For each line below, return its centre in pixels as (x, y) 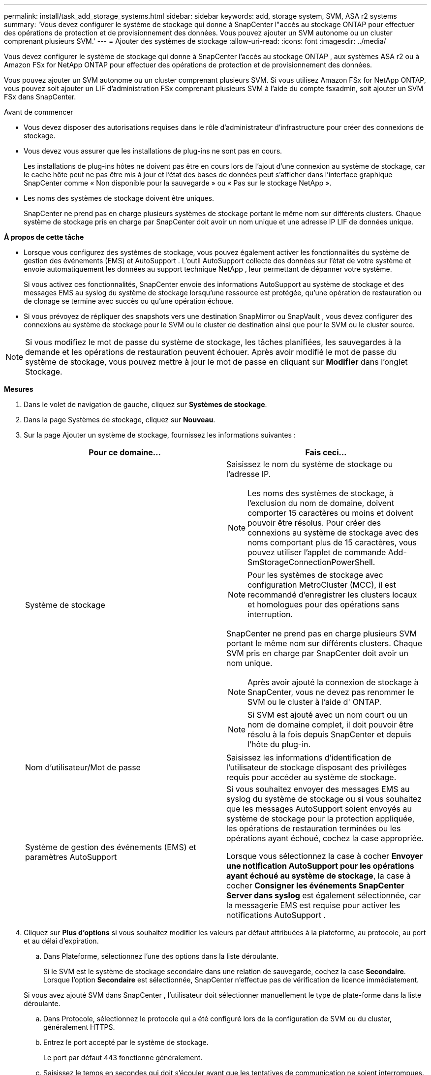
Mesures (19, 389)
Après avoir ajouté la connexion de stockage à (333, 682)
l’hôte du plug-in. (279, 744)
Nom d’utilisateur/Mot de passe (83, 767)
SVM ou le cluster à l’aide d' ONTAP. (315, 702)
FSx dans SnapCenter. (40, 97)
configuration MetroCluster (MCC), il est (322, 585)
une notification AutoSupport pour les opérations (320, 866)
